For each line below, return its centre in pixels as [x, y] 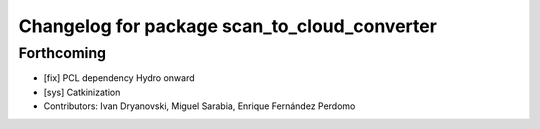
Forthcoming [62, 53]
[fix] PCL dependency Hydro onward [119, 78]
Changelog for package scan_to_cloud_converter [227, 26]
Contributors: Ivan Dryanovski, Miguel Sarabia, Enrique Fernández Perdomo [199, 106]
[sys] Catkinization [82, 92]
